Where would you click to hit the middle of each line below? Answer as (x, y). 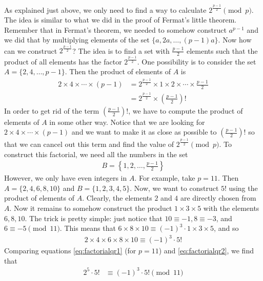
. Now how (235, 40)
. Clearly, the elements (117, 198)
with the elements (231, 208)
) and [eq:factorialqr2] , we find (206, 251)
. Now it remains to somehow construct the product (91, 208)
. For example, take (165, 178)
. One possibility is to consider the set (197, 61)
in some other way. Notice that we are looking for (127, 122)
